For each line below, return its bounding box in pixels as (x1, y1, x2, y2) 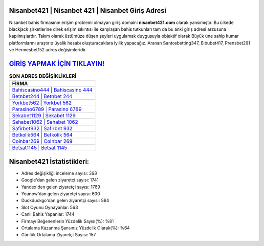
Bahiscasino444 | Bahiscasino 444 (12, 87, 93, 93)
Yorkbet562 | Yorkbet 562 (12, 99, 72, 106)
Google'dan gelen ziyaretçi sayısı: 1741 (21, 177, 99, 183)
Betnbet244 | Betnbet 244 (12, 93, 73, 100)
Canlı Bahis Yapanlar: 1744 (21, 211, 75, 217)
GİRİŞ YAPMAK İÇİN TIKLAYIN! (9, 59, 105, 68)
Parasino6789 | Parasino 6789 (12, 106, 82, 112)
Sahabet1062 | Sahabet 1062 (12, 119, 78, 126)
